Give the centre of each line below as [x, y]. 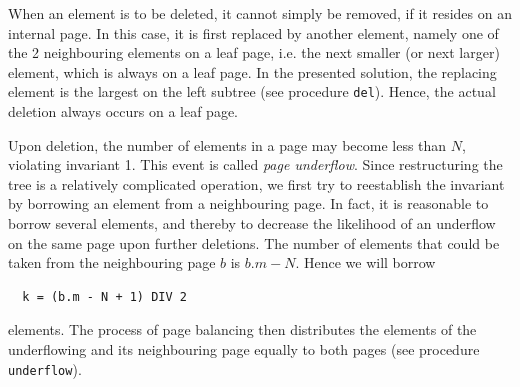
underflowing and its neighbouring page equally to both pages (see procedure [244, 348]
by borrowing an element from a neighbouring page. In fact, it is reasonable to [248, 203]
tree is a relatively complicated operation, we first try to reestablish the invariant [256, 183]
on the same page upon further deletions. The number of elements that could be [254, 242]
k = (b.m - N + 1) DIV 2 [104, 296]
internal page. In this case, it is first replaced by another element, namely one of [253, 32]
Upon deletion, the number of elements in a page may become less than [227, 144]
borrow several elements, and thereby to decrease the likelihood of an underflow [252, 223]
